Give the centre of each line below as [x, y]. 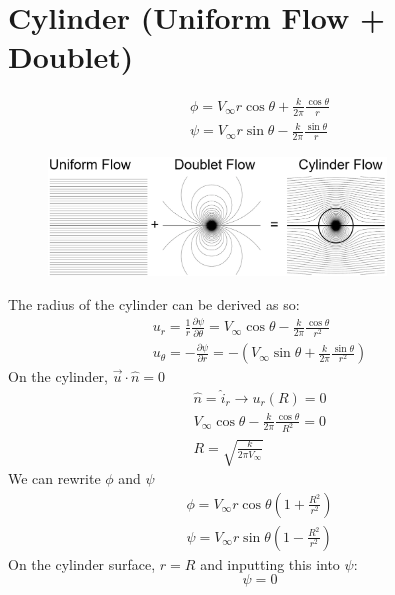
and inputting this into [270, 563]
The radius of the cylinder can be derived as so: [154, 303]
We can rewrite [54, 478]
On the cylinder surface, [82, 563]
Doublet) [71, 56]
